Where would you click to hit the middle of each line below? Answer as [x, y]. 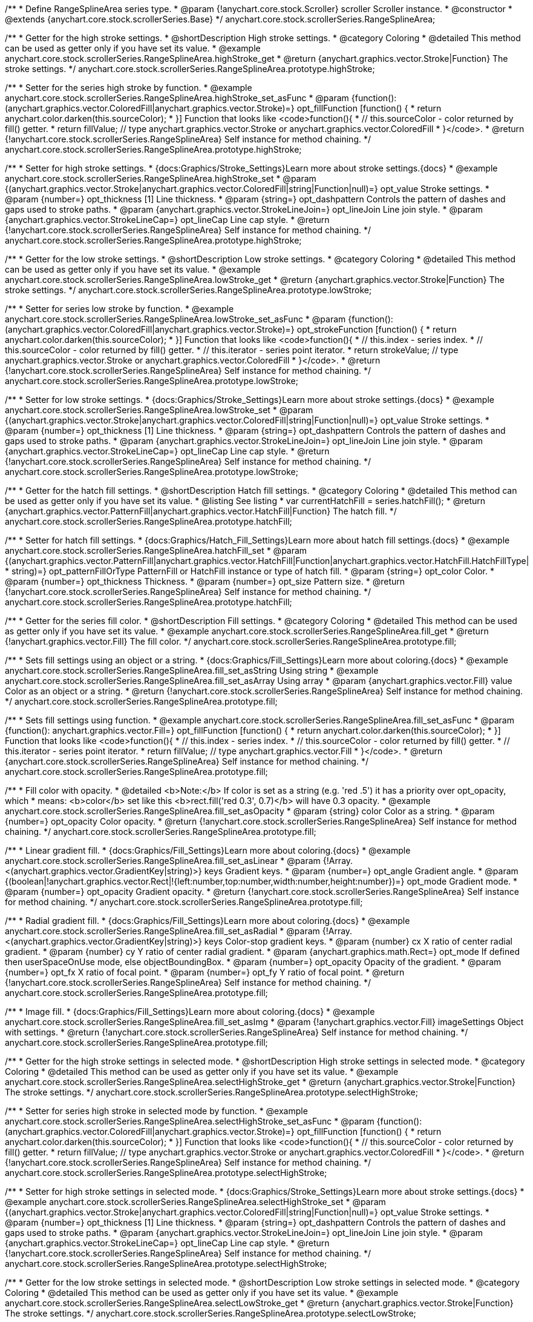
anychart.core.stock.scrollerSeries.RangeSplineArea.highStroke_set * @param [161, 178]
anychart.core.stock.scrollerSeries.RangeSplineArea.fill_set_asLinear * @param [163, 861]
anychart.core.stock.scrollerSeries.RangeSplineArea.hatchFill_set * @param [156, 550]
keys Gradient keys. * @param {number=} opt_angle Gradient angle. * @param [361, 871]
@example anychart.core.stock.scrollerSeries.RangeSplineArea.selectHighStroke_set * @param [195, 1202]
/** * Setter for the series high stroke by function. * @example [129, 88]
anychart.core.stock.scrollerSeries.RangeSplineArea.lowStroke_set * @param [159, 410]
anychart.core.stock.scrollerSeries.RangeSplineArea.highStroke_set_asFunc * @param [177, 98]
